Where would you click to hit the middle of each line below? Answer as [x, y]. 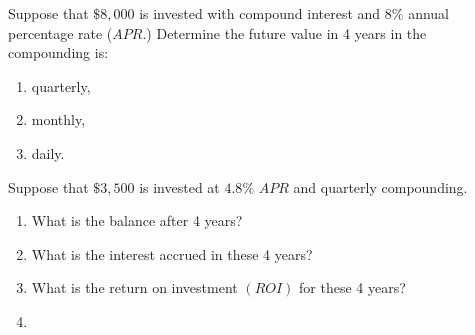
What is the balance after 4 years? [137, 220]
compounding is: [58, 52]
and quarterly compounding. [380, 186]
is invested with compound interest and [260, 13]
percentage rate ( [60, 32]
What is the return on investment [134, 287]
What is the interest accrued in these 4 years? [172, 253]
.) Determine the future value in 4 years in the [284, 32]
